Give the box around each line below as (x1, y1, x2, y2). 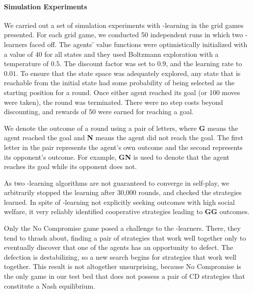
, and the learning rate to (166, 58, 242, 69)
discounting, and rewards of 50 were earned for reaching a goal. (4, 106, 194, 117)
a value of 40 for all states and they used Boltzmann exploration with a (4, 49, 219, 59)
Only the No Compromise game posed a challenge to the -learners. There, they (4, 223, 241, 233)
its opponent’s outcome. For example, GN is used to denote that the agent (4, 151, 229, 162)
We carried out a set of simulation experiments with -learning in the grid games (4, 20, 244, 30)
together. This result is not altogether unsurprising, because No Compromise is (4, 261, 241, 271)
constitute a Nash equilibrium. (4, 280, 96, 291)
